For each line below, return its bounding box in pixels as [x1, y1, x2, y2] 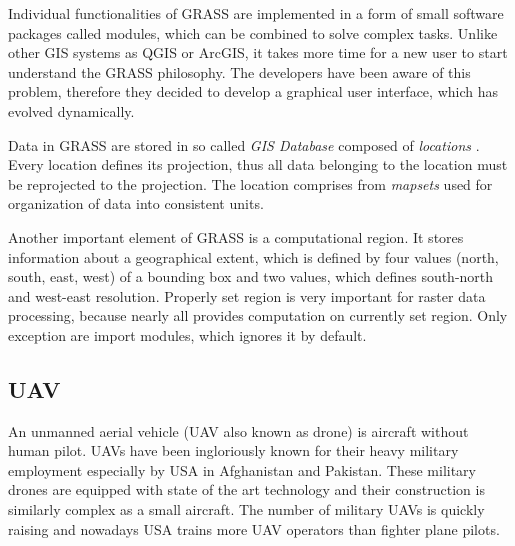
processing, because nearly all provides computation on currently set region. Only [8, 305, 508, 326]
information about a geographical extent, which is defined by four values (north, [8, 246, 499, 267]
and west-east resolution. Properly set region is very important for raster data [8, 285, 486, 306]
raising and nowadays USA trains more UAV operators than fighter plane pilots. [8, 518, 500, 539]
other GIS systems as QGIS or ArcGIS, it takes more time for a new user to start [8, 42, 508, 63]
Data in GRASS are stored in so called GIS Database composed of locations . [8, 134, 480, 155]
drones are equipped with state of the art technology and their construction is [8, 479, 485, 500]
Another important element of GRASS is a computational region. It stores [8, 226, 464, 247]
